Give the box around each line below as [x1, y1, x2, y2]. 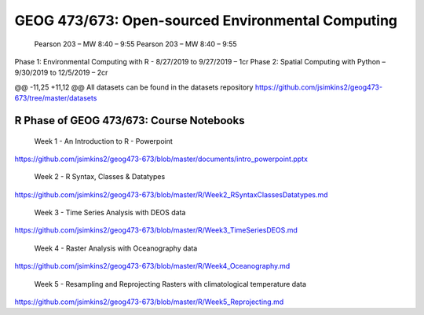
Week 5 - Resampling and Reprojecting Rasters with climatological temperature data [34, 279, 306, 288]
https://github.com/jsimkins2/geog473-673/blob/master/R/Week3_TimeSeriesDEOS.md [14, 225, 298, 235]
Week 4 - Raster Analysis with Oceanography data [34, 244, 198, 253]
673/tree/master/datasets [14, 93, 97, 103]
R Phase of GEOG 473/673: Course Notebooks [14, 114, 245, 127]
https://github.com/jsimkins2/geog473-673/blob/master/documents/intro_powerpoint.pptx [14, 154, 308, 163]
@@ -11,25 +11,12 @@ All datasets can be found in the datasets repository [14, 82, 254, 92]
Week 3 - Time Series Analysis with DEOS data [34, 208, 186, 218]
